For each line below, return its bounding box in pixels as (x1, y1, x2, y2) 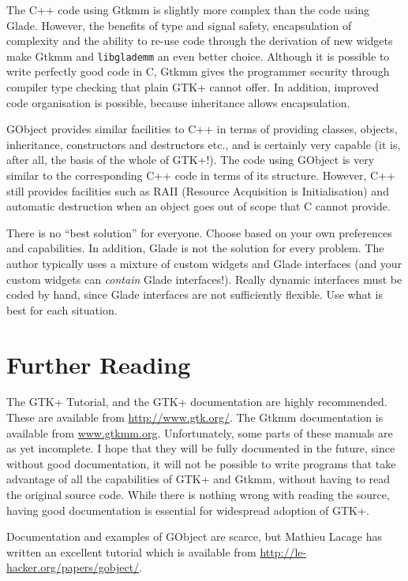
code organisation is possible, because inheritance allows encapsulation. (6, 94, 350, 110)
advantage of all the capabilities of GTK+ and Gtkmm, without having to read (6, 471, 391, 487)
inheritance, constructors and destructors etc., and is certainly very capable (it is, (6, 136, 401, 152)
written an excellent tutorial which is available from (6, 543, 256, 560)
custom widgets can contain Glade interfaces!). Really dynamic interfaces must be (6, 270, 402, 287)
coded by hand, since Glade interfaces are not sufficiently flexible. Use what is (6, 286, 383, 303)
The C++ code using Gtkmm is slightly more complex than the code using (6, 2, 370, 17)
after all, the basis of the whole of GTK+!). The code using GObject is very (6, 151, 375, 168)
